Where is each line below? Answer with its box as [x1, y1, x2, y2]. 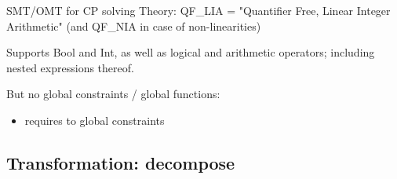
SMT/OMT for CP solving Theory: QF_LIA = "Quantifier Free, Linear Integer [6, 2, 391, 18]
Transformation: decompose [6, 150, 235, 174]
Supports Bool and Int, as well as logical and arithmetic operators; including [6, 44, 375, 60]
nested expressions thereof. [6, 59, 134, 75]
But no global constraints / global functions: [6, 86, 220, 102]
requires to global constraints [24, 111, 165, 128]
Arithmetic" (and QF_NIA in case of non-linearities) [6, 17, 261, 34]
